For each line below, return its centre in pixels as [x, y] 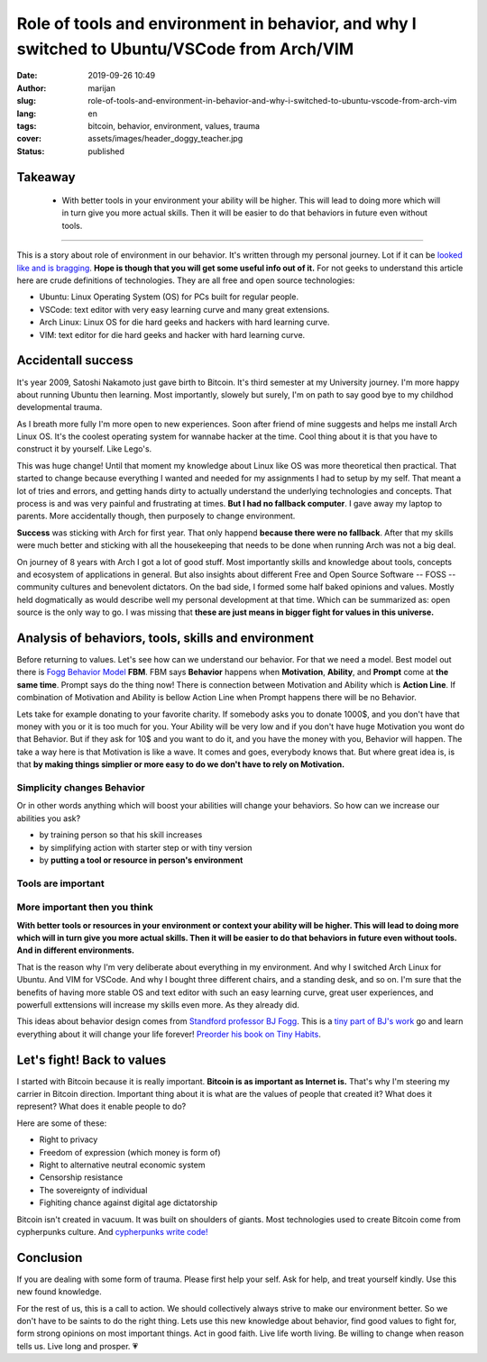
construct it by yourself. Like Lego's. [84, 449]
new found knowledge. [60, 1292]
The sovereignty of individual [93, 1190]
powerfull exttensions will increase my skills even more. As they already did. [158, 1004]
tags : [27, 125]
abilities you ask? [49, 818]
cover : [29, 139]
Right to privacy [69, 1139]
